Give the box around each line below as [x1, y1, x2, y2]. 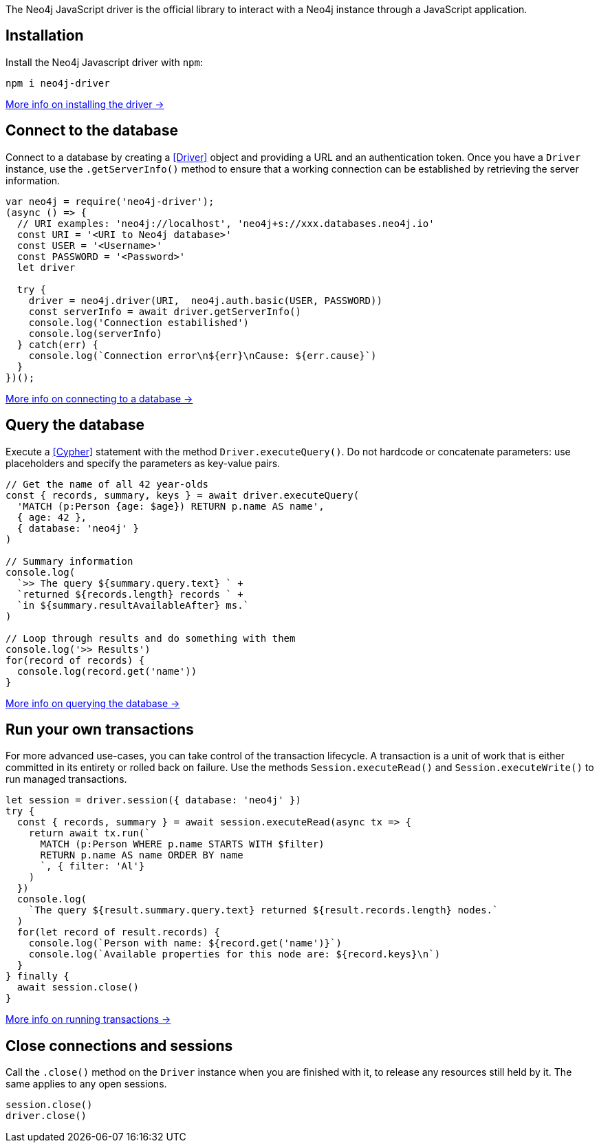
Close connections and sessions [6, 1037, 233, 1054]
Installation [6, 27, 84, 45]
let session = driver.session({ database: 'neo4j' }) [6, 794, 301, 806]
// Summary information [6, 555, 133, 567]
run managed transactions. [6, 773, 127, 786]
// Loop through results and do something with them [6, 632, 296, 644]
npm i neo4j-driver [6, 77, 110, 89]
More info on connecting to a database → [6, 392, 193, 404]
